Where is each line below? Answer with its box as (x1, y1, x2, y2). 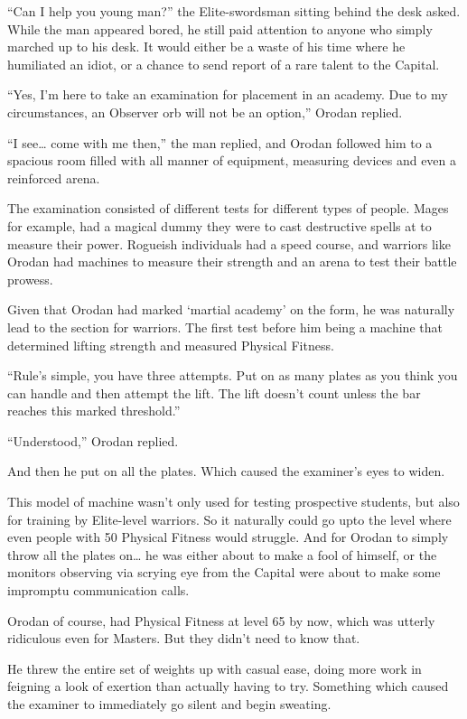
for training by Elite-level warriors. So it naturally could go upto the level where (7, 509, 452, 528)
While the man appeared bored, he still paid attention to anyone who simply (7, 19, 433, 38)
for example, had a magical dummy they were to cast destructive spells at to (7, 216, 432, 235)
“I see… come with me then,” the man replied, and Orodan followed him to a (7, 133, 433, 152)
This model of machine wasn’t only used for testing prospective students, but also (7, 492, 460, 511)
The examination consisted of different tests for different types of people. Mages (7, 199, 449, 218)
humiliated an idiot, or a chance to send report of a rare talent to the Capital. (7, 54, 440, 73)
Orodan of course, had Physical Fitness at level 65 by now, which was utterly (7, 611, 435, 630)
